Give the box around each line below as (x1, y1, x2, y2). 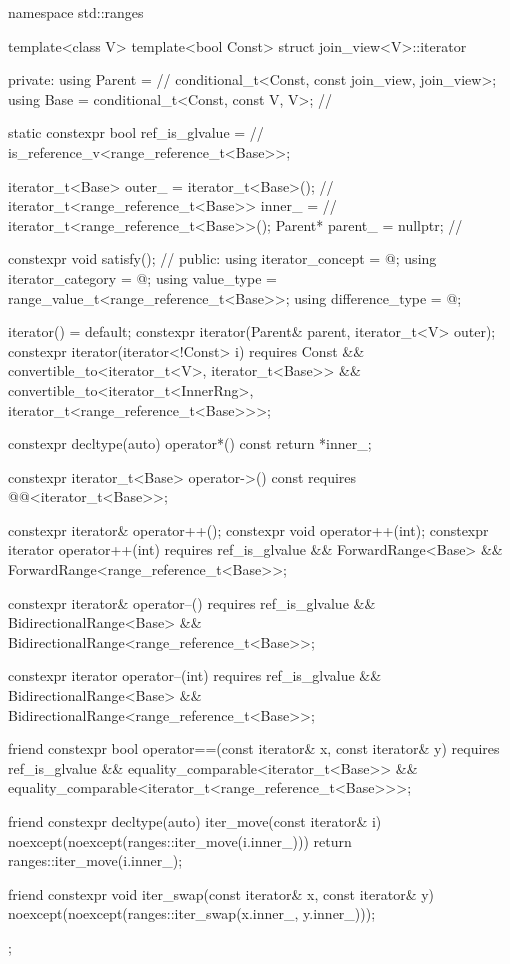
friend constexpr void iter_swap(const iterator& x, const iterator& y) (8, 883, 435, 904)
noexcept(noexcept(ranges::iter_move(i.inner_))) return (8, 830, 352, 851)
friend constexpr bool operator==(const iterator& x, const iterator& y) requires (8, 738, 500, 759)
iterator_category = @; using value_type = (8, 267, 277, 288)
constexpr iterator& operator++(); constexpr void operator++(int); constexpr (8, 519, 489, 540)
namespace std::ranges (8, 2, 144, 22)
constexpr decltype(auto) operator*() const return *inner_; (8, 433, 372, 454)
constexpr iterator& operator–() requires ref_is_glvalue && (8, 592, 376, 613)
